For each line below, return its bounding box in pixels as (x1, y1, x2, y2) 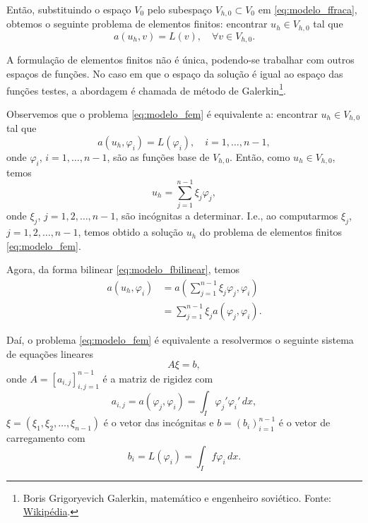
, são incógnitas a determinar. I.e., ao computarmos (115, 208, 338, 223)
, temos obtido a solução (78, 224, 184, 239)
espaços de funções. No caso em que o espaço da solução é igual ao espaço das (6, 66, 343, 80)
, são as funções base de (107, 149, 210, 164)
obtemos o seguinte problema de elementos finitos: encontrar (6, 16, 268, 31)
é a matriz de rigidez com (102, 371, 213, 385)
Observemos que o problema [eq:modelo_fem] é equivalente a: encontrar (6, 106, 318, 121)
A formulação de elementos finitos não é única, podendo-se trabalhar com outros (6, 52, 355, 67)
